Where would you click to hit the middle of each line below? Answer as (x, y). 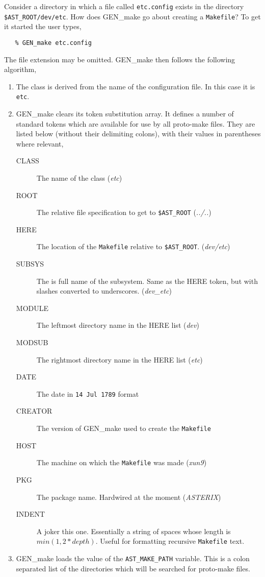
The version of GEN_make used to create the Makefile (124, 428)
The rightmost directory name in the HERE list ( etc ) (120, 359)
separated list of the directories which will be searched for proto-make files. (133, 568)
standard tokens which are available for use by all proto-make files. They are (136, 123)
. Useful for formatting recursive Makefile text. (170, 541)
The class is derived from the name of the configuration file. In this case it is (136, 86)
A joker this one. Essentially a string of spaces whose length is (134, 531)
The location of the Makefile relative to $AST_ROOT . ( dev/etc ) (133, 246)
